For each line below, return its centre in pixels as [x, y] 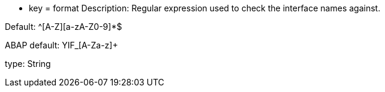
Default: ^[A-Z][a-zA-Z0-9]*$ [64, 27]
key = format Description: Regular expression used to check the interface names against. [205, 8]
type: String [28, 64]
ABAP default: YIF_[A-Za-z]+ [61, 45]
